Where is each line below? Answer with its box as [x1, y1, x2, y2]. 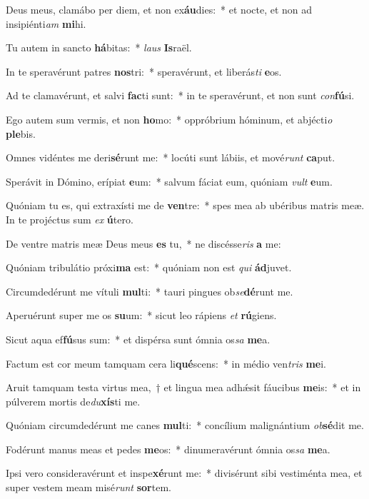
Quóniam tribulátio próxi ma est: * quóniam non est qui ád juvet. [6, 260, 292, 275]
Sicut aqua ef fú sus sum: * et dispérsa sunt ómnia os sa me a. [6, 331, 271, 346]
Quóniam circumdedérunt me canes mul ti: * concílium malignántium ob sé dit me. [6, 418, 364, 433]
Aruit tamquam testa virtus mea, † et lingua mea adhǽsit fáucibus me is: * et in [6, 380, 361, 395]
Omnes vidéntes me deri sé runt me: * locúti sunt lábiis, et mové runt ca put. [6, 150, 335, 165]
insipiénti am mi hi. [6, 16, 86, 31]
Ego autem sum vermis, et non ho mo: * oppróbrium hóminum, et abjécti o [6, 111, 333, 126]
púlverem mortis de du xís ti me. [6, 393, 141, 408]
